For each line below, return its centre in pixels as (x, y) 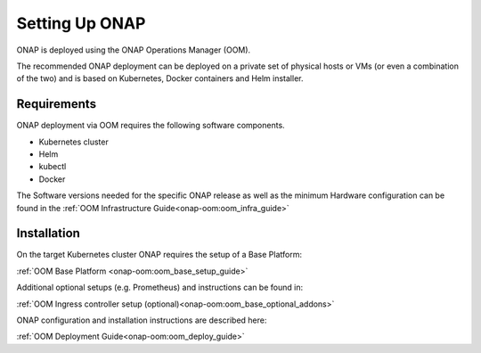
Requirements (57, 104)
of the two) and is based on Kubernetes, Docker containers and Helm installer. (160, 78)
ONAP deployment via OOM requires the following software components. (151, 126)
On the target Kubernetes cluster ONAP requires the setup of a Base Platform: (159, 255)
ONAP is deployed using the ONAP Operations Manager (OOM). (134, 50)
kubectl (53, 167)
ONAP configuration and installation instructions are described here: (142, 320)
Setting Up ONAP (81, 23)
